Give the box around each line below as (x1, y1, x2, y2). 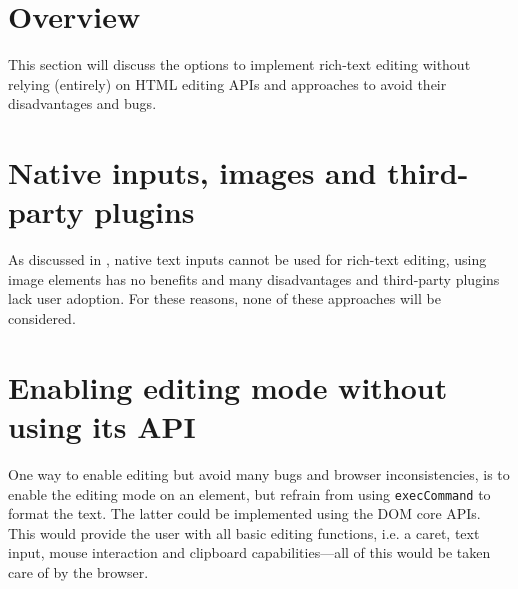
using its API (8, 405, 196, 446)
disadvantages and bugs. (8, 93, 157, 114)
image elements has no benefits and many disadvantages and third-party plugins (8, 268, 500, 289)
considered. (8, 308, 76, 328)
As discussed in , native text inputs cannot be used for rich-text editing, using (8, 249, 487, 270)
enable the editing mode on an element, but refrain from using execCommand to (8, 483, 491, 504)
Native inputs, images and (8, 152, 377, 193)
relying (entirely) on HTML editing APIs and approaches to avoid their (8, 73, 447, 94)
